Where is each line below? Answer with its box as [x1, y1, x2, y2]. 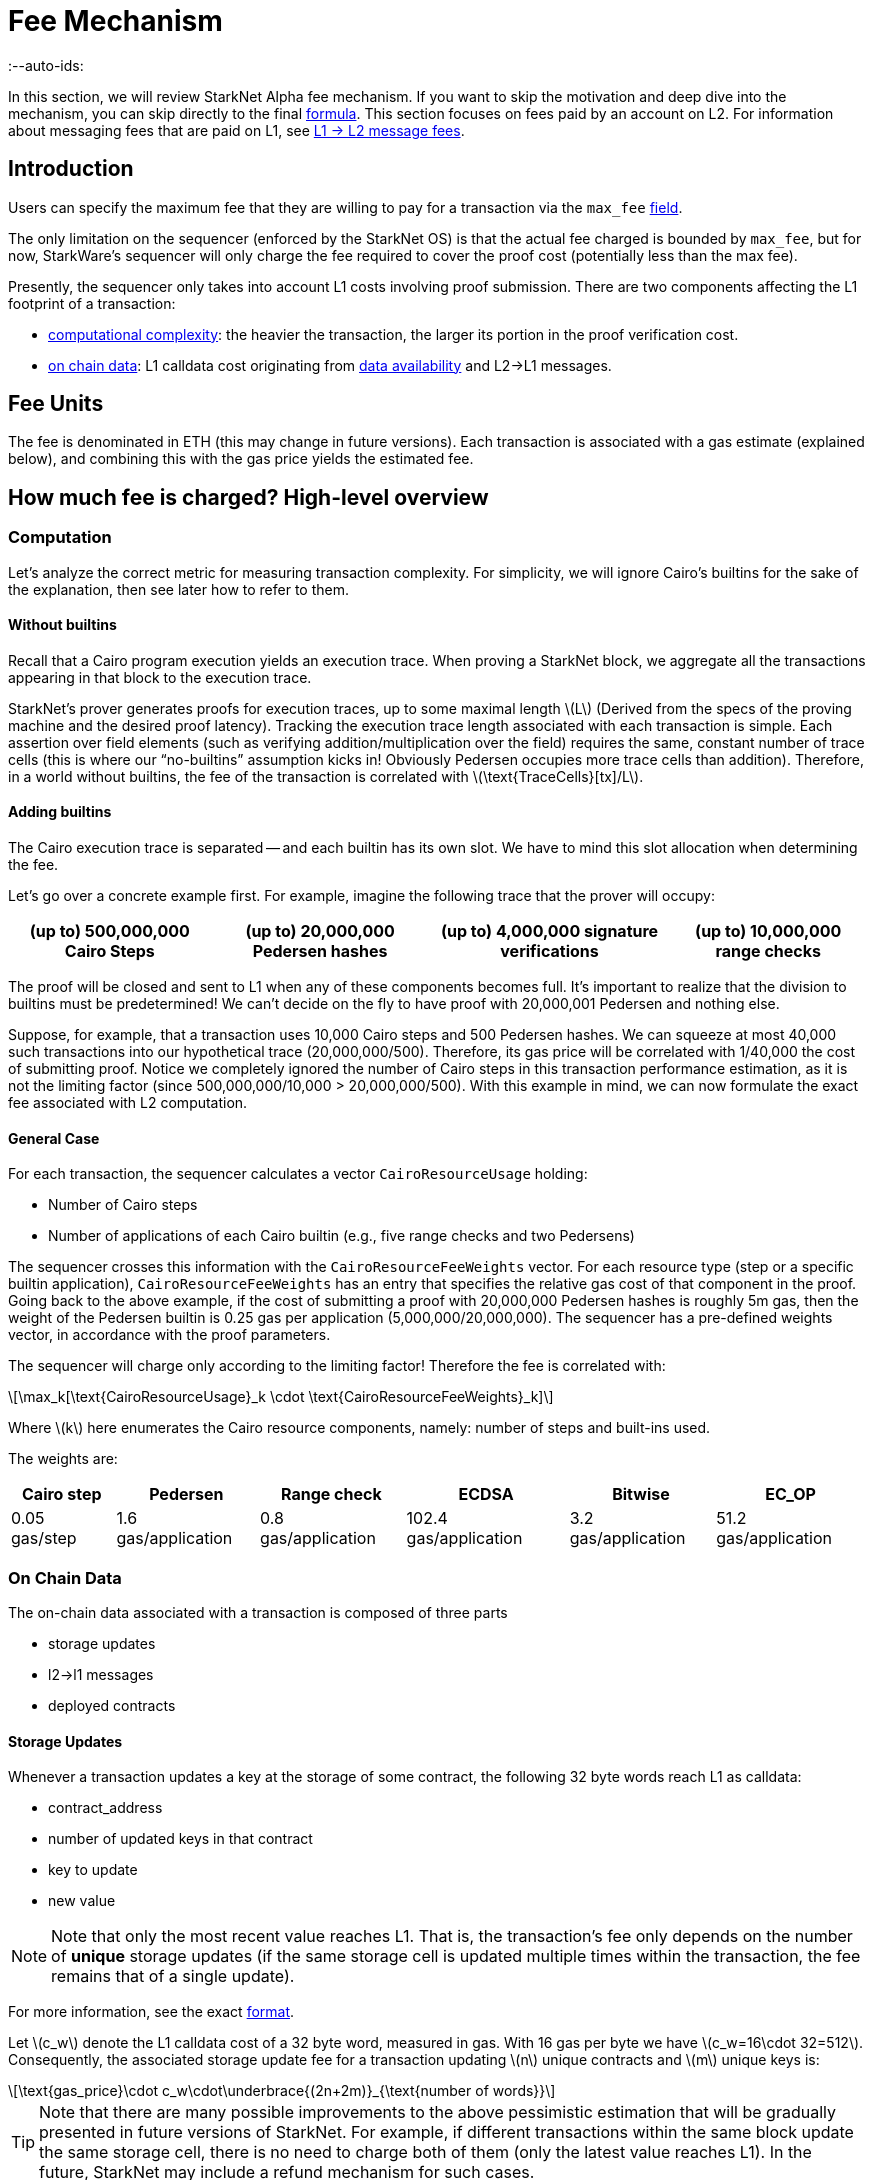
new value [48, 1892, 116, 1910]
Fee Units [8, 391, 104, 417]
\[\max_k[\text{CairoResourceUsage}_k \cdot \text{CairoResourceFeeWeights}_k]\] [8, 1388, 554, 1406]
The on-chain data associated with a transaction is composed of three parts [8, 1604, 508, 1622]
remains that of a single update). [51, 1966, 295, 1987]
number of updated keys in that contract [48, 1830, 313, 1848]
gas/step [11, 1528, 77, 1549]
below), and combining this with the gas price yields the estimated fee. [8, 450, 474, 468]
